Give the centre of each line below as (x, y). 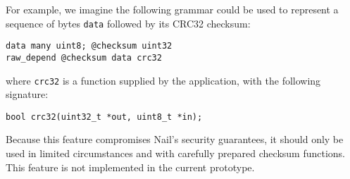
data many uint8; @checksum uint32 (89, 46)
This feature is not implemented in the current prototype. (130, 167)
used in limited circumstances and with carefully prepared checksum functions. (175, 153)
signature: (27, 94)
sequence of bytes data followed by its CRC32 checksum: (128, 23)
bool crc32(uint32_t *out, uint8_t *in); (104, 117)
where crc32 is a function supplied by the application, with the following (163, 80)
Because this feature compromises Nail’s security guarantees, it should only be (175, 139)
